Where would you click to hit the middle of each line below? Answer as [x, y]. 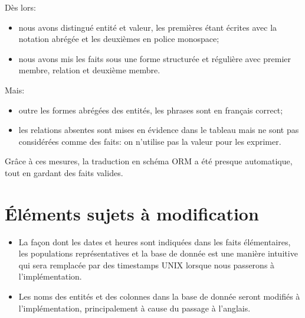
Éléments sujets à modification [132, 213]
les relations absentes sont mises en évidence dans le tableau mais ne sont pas [159, 130]
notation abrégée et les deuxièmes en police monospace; [119, 39]
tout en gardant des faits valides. [64, 172]
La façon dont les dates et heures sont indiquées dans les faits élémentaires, [155, 241]
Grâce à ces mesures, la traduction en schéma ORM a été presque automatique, [149, 161]
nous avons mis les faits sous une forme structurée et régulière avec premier [155, 58]
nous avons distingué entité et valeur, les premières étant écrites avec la [148, 27]
